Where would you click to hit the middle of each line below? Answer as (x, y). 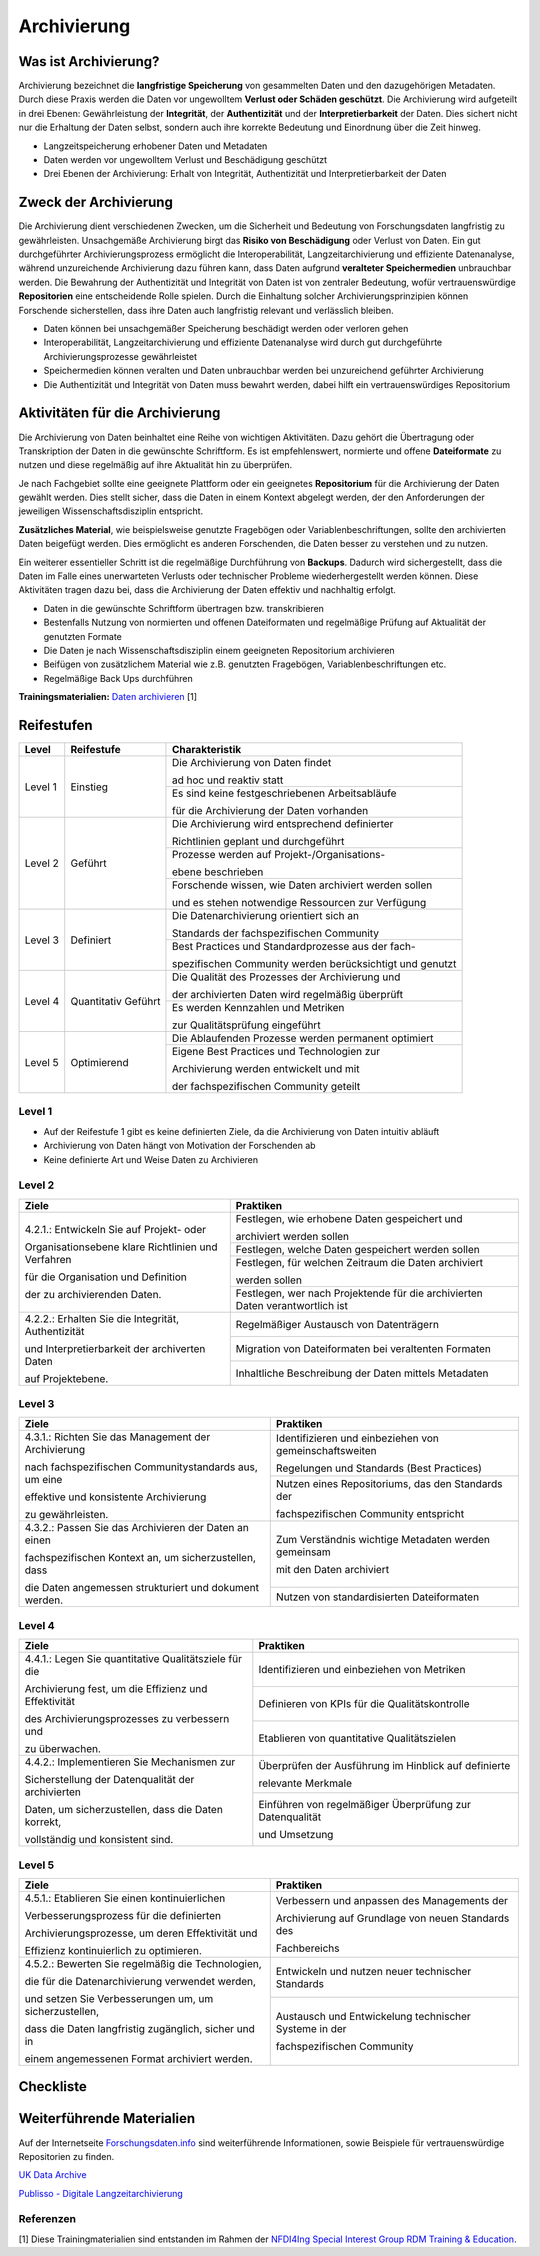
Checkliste (52, 2086)
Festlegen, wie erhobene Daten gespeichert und (349, 1218)
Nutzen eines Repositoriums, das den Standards (389, 1483)
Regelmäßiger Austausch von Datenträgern (337, 1324)
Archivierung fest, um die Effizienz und (116, 1689)
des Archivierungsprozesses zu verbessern (127, 1719)
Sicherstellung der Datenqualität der (109, 1780)
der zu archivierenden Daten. (93, 1295)
